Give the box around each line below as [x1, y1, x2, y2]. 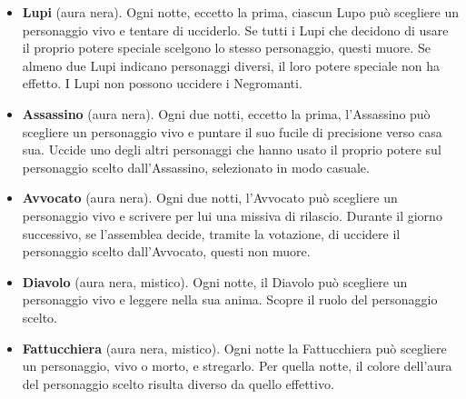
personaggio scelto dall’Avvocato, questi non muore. [22, 242, 311, 261]
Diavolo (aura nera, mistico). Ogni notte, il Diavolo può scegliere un [22, 272, 408, 291]
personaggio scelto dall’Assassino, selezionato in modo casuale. [22, 157, 370, 176]
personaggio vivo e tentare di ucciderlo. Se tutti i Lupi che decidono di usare [22, 20, 449, 39]
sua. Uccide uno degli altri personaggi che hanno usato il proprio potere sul [22, 140, 441, 159]
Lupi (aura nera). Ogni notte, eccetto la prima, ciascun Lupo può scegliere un [22, 3, 459, 21]
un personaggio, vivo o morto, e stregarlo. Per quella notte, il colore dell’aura [22, 356, 452, 375]
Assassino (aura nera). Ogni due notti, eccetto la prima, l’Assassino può [22, 104, 431, 123]
